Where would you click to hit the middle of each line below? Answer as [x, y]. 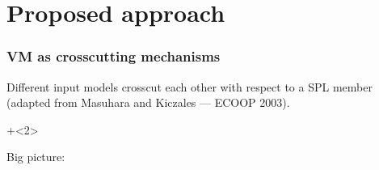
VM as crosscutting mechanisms [114, 56]
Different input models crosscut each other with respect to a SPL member [189, 86]
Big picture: [36, 157]
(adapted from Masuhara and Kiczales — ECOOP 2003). [148, 102]
